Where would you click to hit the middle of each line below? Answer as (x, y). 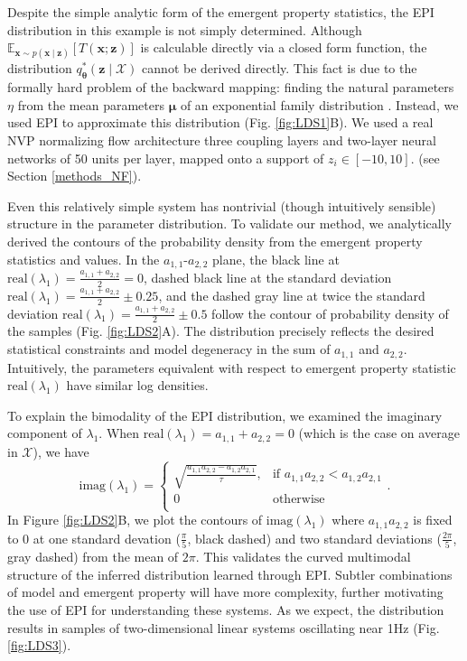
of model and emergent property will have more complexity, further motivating (225, 592)
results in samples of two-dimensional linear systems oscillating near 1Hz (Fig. (224, 627)
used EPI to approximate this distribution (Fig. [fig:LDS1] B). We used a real (220, 122)
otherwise (299, 500)
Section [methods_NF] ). (75, 176)
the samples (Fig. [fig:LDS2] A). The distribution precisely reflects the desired (221, 331)
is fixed (433, 520)
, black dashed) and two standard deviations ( (314, 538)
